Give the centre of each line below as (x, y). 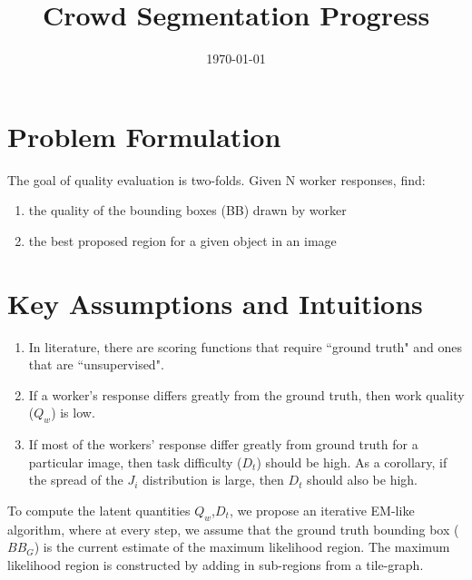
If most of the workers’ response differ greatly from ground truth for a (223, 444)
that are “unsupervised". (96, 364)
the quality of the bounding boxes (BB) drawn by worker (187, 210)
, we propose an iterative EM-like (322, 510)
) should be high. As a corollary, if (352, 462)
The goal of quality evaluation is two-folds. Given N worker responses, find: (216, 179)
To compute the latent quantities (99, 510)
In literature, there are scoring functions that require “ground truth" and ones (245, 346)
